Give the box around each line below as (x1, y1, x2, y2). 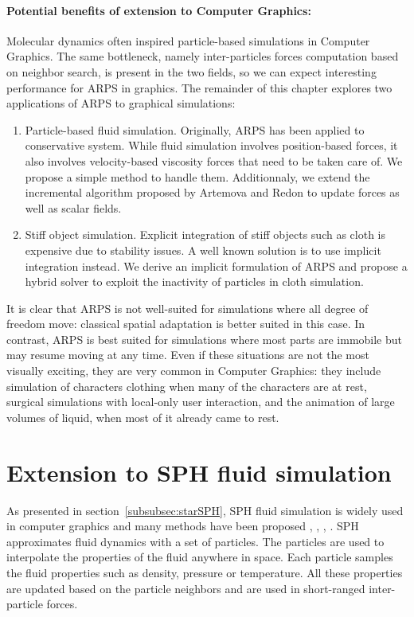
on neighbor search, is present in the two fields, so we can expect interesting (6, 63, 377, 80)
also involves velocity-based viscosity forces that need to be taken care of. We (25, 152, 403, 169)
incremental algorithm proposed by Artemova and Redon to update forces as (25, 184, 400, 201)
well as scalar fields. (25, 199, 122, 216)
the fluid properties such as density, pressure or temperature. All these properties (6, 564, 403, 580)
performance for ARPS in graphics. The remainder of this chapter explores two (6, 79, 393, 96)
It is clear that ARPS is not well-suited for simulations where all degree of (6, 299, 369, 316)
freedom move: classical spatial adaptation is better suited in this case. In (6, 315, 365, 332)
